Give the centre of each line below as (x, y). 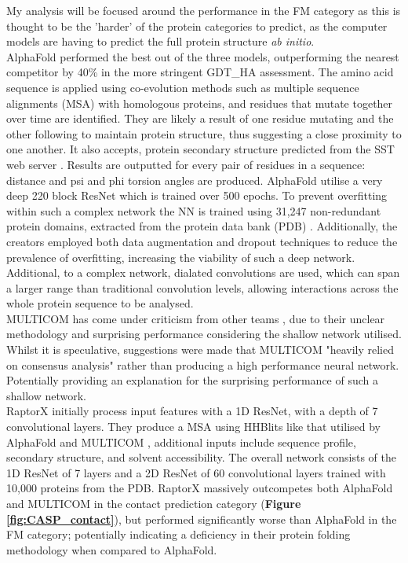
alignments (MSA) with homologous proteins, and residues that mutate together (200, 103)
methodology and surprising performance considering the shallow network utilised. (204, 334)
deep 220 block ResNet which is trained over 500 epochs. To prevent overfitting (197, 195)
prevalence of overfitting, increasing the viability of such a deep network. (181, 257)
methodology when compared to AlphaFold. (112, 549)
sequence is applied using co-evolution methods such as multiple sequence (183, 87)
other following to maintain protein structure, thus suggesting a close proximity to (204, 133)
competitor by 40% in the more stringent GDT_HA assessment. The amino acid (200, 72)
